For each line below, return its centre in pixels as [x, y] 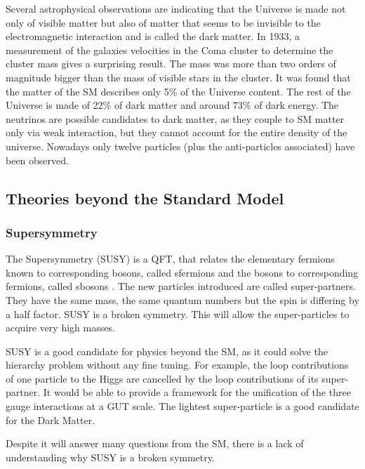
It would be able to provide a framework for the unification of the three [197, 392]
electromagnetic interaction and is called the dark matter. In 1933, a [153, 36]
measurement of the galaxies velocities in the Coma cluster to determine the [170, 49]
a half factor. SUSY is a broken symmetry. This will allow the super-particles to [178, 313]
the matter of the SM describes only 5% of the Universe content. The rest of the [178, 91]
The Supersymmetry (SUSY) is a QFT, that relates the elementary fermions [170, 259]
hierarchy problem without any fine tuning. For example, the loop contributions [177, 365]
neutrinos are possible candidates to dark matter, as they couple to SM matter [175, 118]
